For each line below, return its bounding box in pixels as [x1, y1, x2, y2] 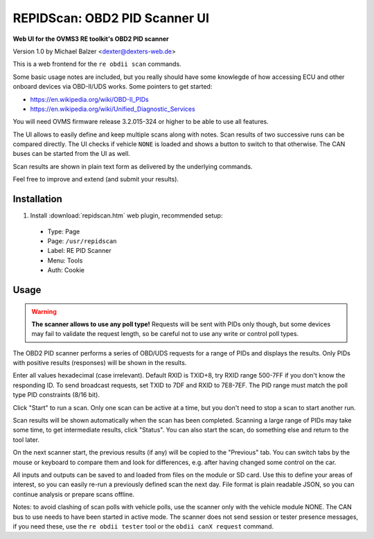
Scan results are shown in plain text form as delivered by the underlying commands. [12, 162, 253, 170]
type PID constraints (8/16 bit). [12, 391, 100, 399]
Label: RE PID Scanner [47, 247, 112, 255]
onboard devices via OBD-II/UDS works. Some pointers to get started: [12, 82, 213, 91]
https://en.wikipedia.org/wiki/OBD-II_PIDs [30, 95, 149, 103]
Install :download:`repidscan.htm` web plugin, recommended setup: [30, 211, 223, 220]
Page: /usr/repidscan [47, 236, 117, 245]
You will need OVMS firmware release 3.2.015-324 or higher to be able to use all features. [12, 118, 269, 126]
